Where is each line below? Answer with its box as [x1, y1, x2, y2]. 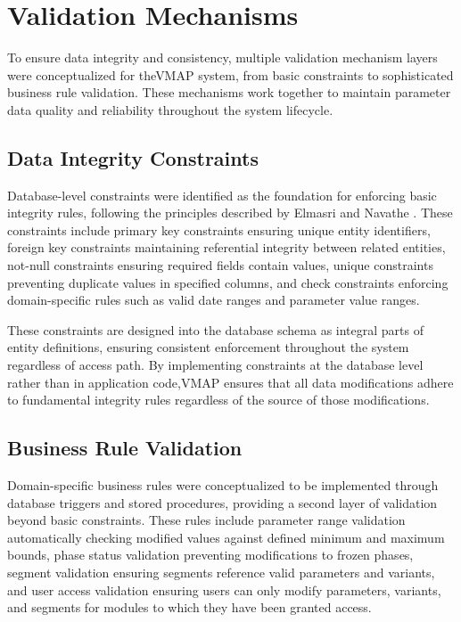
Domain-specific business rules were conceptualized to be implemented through [7, 476, 439, 495]
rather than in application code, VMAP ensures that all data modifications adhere [7, 372, 454, 391]
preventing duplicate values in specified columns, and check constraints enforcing [7, 273, 449, 291]
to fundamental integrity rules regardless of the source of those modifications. [7, 390, 430, 409]
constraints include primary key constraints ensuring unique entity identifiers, [7, 220, 431, 239]
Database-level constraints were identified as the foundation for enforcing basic [7, 185, 437, 204]
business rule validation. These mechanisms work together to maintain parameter [7, 83, 451, 102]
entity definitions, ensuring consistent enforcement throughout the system [7, 338, 409, 356]
